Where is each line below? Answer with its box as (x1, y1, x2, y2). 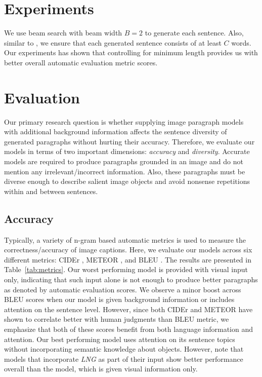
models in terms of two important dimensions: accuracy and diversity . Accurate (4, 146, 250, 157)
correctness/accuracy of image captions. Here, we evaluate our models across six (4, 244, 252, 255)
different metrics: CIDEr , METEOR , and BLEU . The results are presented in (4, 254, 251, 265)
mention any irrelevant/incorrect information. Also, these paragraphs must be (4, 166, 245, 176)
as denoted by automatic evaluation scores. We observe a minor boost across (4, 284, 241, 294)
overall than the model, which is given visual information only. (4, 363, 198, 374)
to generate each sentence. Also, (145, 27, 244, 38)
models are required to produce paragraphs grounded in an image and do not (4, 156, 243, 166)
